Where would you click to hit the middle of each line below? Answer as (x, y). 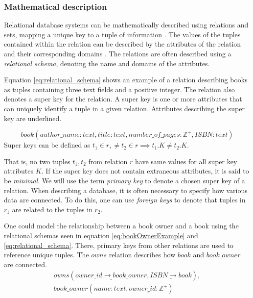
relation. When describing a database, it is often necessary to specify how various (126, 190)
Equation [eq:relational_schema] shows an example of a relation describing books (126, 80)
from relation (108, 161)
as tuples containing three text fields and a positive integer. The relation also (119, 89)
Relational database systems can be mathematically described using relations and (126, 25)
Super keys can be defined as (47, 145)
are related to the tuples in (52, 209)
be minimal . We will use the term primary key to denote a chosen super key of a (125, 180)
